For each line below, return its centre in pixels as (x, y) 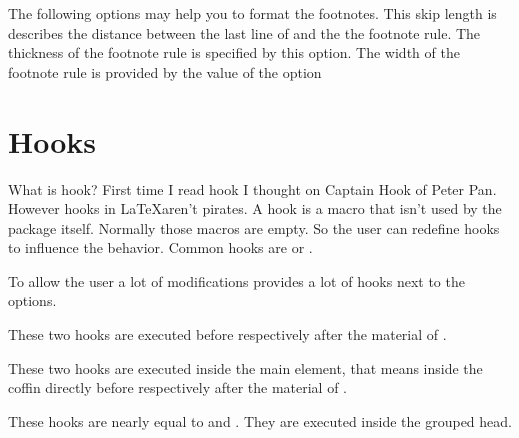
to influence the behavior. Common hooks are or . (160, 247)
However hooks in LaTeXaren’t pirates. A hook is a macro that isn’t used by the (255, 208)
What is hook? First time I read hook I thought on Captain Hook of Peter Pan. (252, 188)
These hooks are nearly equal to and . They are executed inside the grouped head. (260, 420)
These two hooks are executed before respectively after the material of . (227, 334)
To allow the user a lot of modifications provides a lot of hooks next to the (236, 280)
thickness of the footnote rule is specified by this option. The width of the (234, 52)
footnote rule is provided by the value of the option (165, 71)
